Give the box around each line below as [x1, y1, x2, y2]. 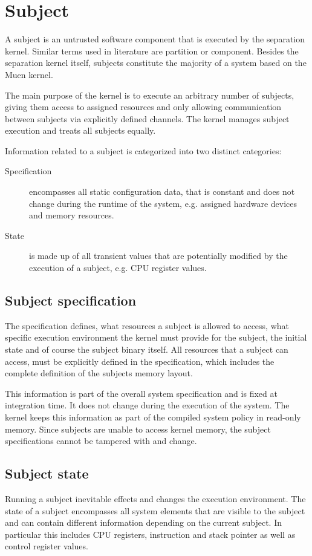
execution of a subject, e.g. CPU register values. [29, 261, 207, 274]
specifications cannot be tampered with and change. [5, 434, 197, 447]
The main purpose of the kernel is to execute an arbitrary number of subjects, [5, 88, 294, 101]
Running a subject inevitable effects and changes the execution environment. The [5, 492, 306, 505]
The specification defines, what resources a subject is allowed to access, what [5, 319, 290, 332]
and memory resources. [29, 209, 114, 221]
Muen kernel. [5, 68, 53, 80]
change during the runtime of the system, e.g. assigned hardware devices [29, 197, 297, 209]
